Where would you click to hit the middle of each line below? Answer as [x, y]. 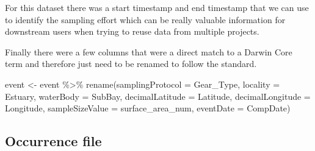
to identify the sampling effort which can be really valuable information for [145, 19]
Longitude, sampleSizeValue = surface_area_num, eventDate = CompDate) [148, 108]
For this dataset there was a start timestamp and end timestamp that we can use [157, 7]
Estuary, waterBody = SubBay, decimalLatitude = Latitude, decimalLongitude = [158, 96]
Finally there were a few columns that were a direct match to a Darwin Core [149, 51]
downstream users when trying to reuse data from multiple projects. [132, 31]
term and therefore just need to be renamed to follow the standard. [131, 64]
